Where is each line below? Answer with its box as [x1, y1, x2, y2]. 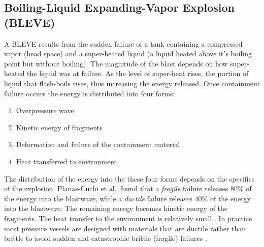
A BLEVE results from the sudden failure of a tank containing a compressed [4, 38, 243, 49]
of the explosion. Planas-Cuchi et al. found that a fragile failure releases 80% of [4, 183, 252, 194]
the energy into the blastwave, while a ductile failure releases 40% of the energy [4, 193, 251, 203]
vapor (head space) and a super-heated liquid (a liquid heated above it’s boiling [4, 48, 252, 59]
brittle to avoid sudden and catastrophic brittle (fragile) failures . [4, 233, 207, 243]
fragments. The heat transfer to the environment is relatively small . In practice [4, 213, 252, 223]
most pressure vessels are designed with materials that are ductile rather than [4, 223, 246, 233]
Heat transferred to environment [16, 156, 117, 166]
